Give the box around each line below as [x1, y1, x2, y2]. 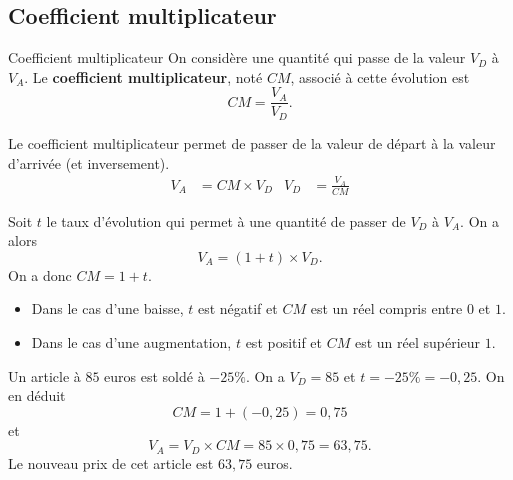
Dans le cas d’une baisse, [31, 298, 184, 319]
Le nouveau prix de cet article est [8, 452, 214, 473]
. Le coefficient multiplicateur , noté [24, 66, 263, 87]
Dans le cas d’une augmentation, [31, 332, 232, 353]
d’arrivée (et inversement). [8, 152, 170, 173]
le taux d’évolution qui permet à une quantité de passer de [46, 210, 406, 231]
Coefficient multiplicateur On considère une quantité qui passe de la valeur [8, 47, 466, 68]
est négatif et [197, 298, 278, 319]
